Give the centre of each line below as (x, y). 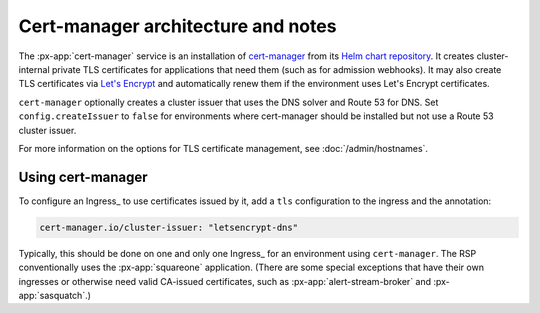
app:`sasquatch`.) (55, 295)
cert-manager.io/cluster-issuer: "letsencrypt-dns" (169, 227)
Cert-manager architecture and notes (177, 26)
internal (34, 69)
